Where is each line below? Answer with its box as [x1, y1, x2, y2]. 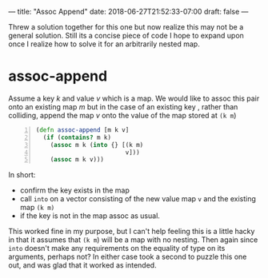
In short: [8, 170, 36, 180]
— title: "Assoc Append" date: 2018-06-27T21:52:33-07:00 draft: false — [8, 7, 249, 16]
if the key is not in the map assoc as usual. [19, 211, 160, 220]
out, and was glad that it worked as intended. [8, 260, 158, 270]
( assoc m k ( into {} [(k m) [50, 141, 144, 149]
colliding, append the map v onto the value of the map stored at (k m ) [8, 110, 237, 120]
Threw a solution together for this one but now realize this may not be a [8, 22, 244, 31]
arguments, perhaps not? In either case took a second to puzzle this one [8, 252, 247, 262]
